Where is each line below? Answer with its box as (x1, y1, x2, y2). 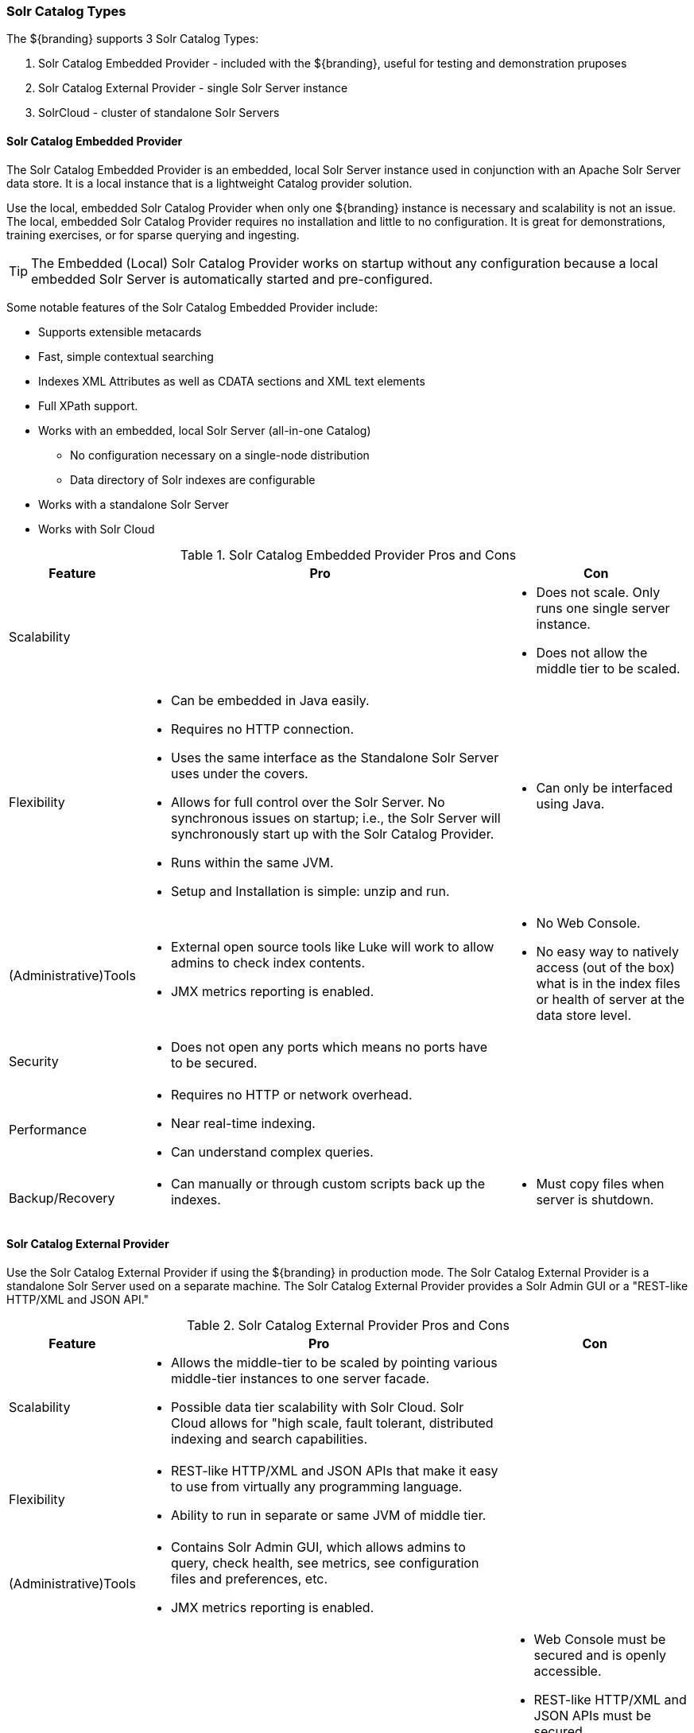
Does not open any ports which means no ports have (170, 1038, 488, 1055)
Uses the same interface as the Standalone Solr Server (170, 749, 499, 766)
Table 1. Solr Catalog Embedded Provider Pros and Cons (180, 546, 517, 563)
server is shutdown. (536, 1191, 654, 1208)
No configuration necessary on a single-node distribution (70, 448, 370, 462)
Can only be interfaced (536, 779, 673, 796)
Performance (9, 1121, 87, 1138)
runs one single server (536, 599, 670, 616)
